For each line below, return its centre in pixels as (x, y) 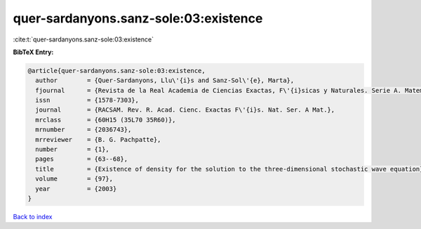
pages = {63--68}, (82, 159)
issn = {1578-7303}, (87, 100)
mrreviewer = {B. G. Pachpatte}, (98, 139)
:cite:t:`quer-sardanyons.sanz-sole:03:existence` (83, 39)
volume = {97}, (74, 179)
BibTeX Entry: (33, 52)
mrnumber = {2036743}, (83, 130)
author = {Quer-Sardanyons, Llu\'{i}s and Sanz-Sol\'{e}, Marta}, (165, 80)
